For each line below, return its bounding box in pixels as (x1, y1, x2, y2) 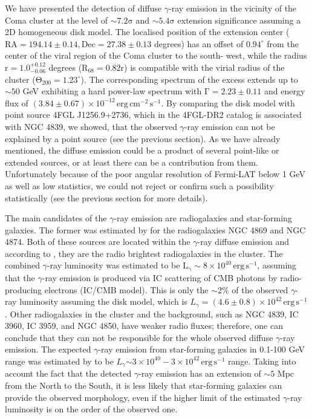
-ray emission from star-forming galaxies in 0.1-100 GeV (98, 343, 305, 356)
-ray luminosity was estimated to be (47, 259, 180, 271)
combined (5, 259, 40, 271)
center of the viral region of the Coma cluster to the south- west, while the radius (5, 49, 307, 62)
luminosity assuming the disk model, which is (19, 295, 187, 308)
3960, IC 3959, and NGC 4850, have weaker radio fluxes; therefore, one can (5, 319, 283, 332)
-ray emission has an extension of (138, 367, 261, 380)
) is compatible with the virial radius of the (124, 60, 285, 73)
